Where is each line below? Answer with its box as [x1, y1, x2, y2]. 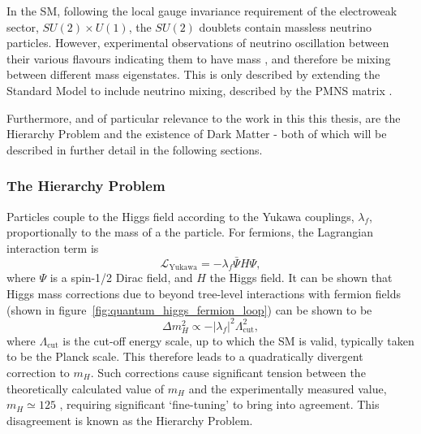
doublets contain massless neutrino [199, 18, 372, 35]
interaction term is [6, 239, 99, 256]
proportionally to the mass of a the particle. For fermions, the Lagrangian [6, 224, 374, 241]
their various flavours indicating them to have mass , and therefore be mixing [6, 50, 391, 67]
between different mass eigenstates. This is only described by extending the [6, 66, 380, 83]
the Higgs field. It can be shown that [209, 269, 393, 286]
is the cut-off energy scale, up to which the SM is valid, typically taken [62, 332, 415, 349]
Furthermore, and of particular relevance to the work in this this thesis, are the [6, 109, 401, 126]
